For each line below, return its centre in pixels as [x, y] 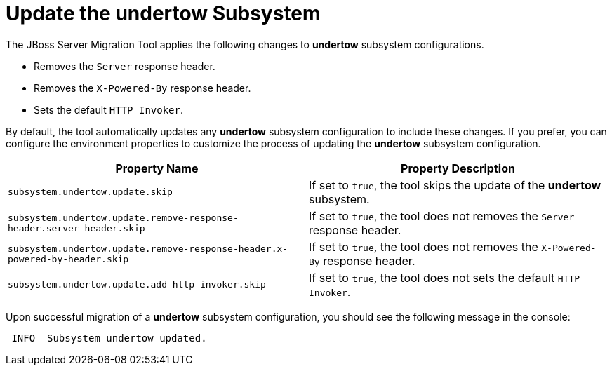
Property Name [157, 168]
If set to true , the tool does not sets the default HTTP [445, 277]
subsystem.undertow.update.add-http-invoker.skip [137, 285]
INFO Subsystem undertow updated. [109, 338]
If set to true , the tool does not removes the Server [442, 216]
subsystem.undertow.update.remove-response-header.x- [148, 248]
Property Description [458, 168]
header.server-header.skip [76, 228]
